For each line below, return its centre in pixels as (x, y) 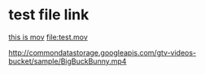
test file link (49, 15)
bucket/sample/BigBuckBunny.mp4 (68, 61)
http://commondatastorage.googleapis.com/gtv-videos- (102, 52)
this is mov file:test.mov (48, 37)
